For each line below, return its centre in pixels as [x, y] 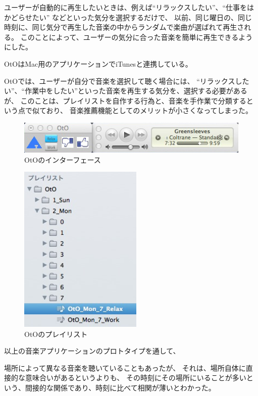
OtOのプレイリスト [56, 334]
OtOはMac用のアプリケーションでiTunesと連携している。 [98, 63]
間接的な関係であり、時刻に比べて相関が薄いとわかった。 [120, 387]
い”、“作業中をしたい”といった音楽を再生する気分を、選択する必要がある [126, 91]
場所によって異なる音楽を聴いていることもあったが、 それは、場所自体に [125, 367]
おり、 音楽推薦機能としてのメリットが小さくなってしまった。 [149, 110]
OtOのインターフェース [63, 159]
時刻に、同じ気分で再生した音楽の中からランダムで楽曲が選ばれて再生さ [124, 27]
